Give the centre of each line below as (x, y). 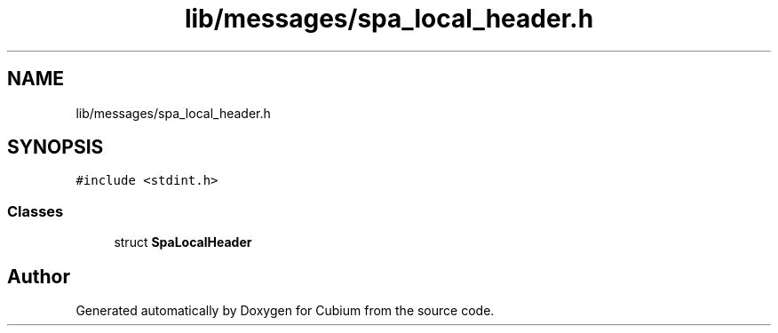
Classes (36, 211)
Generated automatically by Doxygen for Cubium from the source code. (285, 311)
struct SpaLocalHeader (183, 242)
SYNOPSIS (56, 147)
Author (39, 276)
